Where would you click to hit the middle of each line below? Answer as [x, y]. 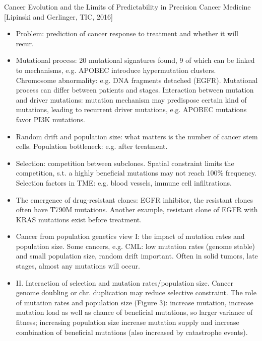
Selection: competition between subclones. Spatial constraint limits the [125, 163]
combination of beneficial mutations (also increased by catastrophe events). [132, 332]
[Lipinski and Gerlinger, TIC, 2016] [58, 16]
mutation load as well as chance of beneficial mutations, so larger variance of [134, 312]
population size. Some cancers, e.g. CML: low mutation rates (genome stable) [136, 246]
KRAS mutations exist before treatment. [79, 219]
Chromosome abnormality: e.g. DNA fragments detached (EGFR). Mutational [137, 80]
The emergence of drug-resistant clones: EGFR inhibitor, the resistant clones [135, 199]
